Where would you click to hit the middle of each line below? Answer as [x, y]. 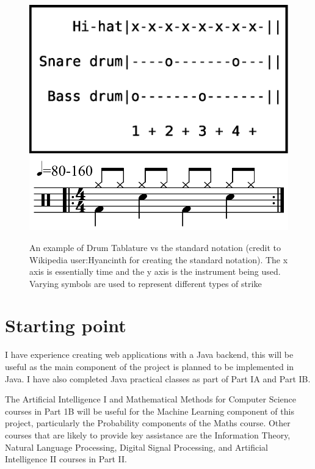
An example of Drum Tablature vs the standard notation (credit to [155, 247]
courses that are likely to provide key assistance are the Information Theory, [148, 434]
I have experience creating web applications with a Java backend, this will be [149, 354]
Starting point [66, 325]
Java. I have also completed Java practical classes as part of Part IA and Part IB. [158, 378]
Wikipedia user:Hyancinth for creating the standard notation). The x [159, 259]
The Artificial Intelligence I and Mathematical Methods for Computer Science [150, 399]
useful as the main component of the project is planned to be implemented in [150, 366]
